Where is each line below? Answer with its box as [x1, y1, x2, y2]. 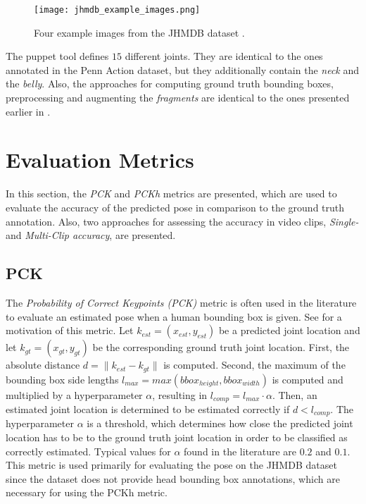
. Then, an [272, 387, 317, 402]
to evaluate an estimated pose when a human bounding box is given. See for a [6, 309, 342, 324]
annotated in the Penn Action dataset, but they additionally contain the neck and [6, 62, 360, 77]
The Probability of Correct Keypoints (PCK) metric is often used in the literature [6, 295, 357, 309]
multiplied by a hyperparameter [6, 387, 143, 402]
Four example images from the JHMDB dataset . [34, 25, 245, 39]
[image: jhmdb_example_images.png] [34, 5, 201, 15]
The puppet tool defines [6, 49, 109, 63]
